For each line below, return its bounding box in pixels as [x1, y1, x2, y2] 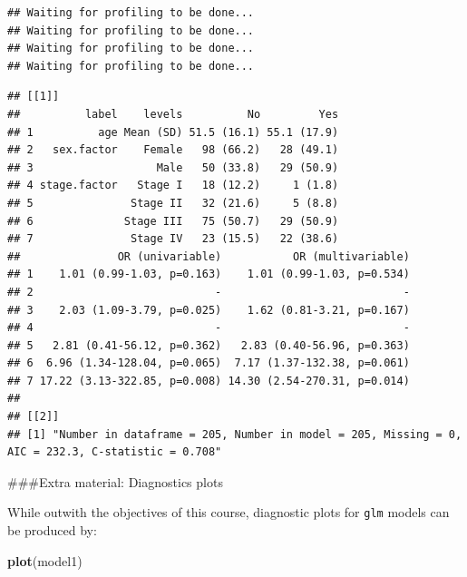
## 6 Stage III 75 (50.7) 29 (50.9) [7, 214, 339, 228]
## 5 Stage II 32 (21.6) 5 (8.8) [7, 196, 339, 210]
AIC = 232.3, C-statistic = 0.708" [7, 445, 222, 459]
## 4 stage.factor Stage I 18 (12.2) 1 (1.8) [7, 179, 339, 192]
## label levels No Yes [7, 107, 339, 121]
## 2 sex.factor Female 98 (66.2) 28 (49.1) [7, 143, 339, 157]
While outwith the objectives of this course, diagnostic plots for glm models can [7, 503, 450, 522]
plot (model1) [7, 551, 83, 570]
